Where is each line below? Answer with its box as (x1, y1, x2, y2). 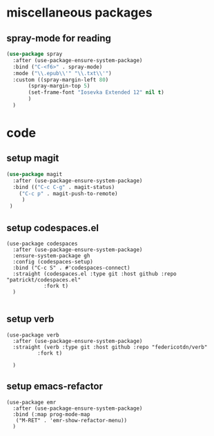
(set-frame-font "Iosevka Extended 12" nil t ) (28, 89, 165, 96)
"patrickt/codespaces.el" (6, 276, 81, 284)
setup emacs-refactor (6, 381, 104, 393)
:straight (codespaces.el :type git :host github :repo (12, 270, 177, 277)
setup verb (6, 313, 55, 325)
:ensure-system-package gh (12, 252, 90, 259)
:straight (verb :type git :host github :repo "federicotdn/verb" (12, 344, 208, 350)
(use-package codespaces (6, 240, 78, 247)
